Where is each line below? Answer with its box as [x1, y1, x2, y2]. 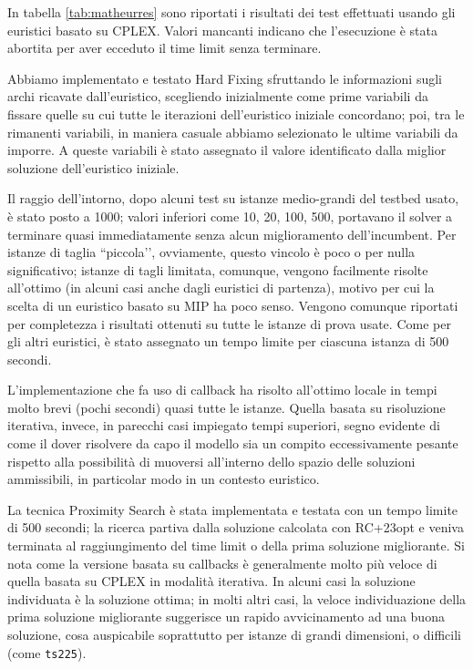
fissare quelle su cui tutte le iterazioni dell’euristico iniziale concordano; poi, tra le [7, 104, 465, 123]
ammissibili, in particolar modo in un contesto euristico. [7, 469, 320, 489]
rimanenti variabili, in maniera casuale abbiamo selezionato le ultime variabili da [7, 122, 458, 141]
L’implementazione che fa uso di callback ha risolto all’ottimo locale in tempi [7, 380, 437, 399]
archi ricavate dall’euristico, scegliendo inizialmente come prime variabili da [7, 87, 428, 106]
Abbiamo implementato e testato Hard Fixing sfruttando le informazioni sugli [7, 68, 442, 87]
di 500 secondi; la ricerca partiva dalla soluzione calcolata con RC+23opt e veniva [7, 518, 464, 537]
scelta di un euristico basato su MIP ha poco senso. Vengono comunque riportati [7, 295, 458, 314]
